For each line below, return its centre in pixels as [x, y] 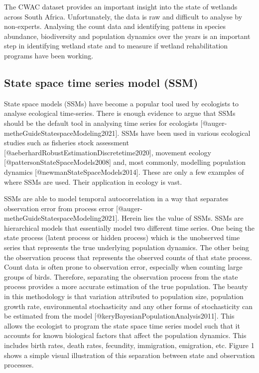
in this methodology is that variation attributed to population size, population [124, 296]
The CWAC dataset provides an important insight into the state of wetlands [121, 6]
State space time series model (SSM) [101, 82]
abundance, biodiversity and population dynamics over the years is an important [127, 36]
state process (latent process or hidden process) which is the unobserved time [122, 237]
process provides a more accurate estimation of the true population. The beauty [126, 286]
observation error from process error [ [61, 208]
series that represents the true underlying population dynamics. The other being [127, 247]
